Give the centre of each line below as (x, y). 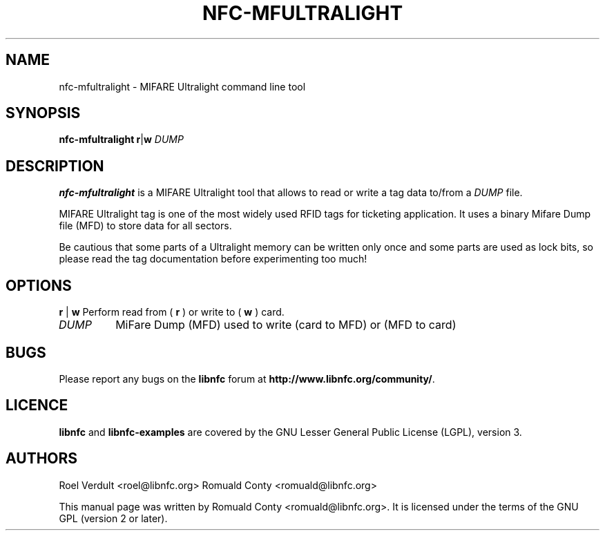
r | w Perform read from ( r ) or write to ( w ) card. (172, 312)
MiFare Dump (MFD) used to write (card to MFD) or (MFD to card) (286, 325)
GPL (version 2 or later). (113, 518)
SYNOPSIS (43, 113)
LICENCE (37, 405)
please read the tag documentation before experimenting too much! (213, 259)
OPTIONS (39, 285)
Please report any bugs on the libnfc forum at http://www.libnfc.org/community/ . (247, 379)
